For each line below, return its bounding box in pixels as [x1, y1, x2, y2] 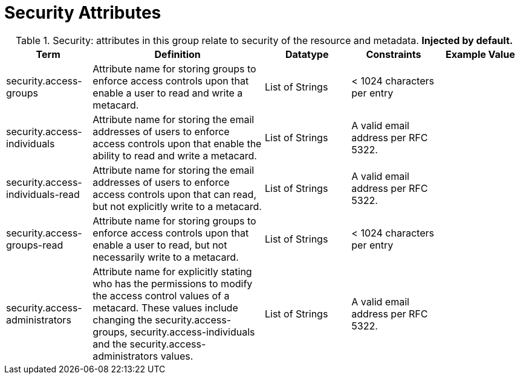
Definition [154, 48, 201, 60]
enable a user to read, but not [93, 238, 227, 251]
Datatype [285, 48, 329, 60]
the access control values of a [93, 289, 230, 302]
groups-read [6, 238, 63, 251]
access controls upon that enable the [93, 137, 262, 150]
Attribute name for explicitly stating [93, 265, 252, 278]
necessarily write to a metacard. [93, 250, 239, 263]
